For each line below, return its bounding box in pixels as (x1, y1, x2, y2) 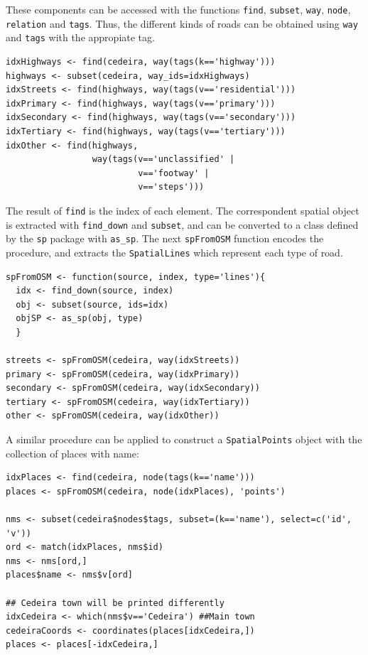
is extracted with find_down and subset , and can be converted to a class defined (6, 217, 359, 232)
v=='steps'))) (138, 182, 205, 193)
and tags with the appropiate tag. (6, 30, 155, 45)
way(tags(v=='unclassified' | (92, 154, 235, 165)
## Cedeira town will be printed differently (6, 597, 224, 608)
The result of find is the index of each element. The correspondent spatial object (6, 202, 359, 217)
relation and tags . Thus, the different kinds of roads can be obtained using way (6, 16, 358, 31)
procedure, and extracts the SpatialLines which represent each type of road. (6, 244, 343, 259)
